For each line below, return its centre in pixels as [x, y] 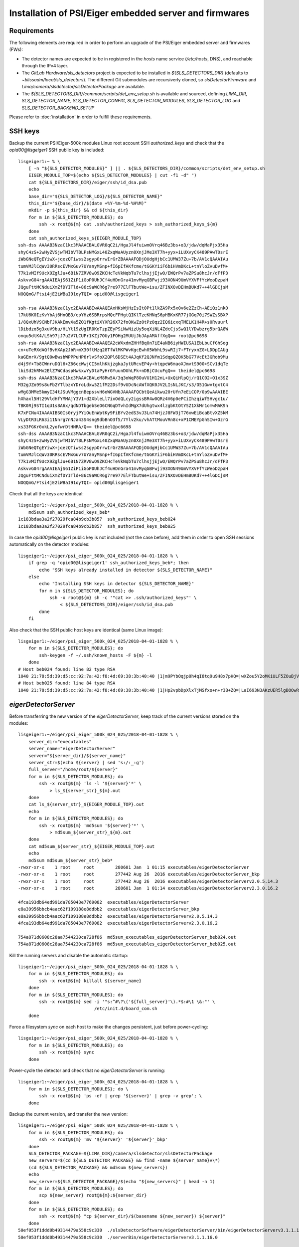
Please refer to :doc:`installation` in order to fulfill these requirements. [80, 117]
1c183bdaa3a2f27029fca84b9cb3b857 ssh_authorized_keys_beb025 [97, 526]
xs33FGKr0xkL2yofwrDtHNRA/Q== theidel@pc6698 [75, 427]
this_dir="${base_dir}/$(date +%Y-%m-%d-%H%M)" [87, 203]
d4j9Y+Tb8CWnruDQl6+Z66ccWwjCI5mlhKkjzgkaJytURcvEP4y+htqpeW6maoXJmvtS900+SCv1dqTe [123, 364]
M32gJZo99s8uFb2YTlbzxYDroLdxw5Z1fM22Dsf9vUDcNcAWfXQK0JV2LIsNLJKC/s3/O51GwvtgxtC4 [123, 385]
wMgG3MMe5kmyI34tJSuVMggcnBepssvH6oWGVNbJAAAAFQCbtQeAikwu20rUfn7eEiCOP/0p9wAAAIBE [123, 392]
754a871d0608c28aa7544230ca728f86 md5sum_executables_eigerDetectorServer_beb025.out [127, 944]
